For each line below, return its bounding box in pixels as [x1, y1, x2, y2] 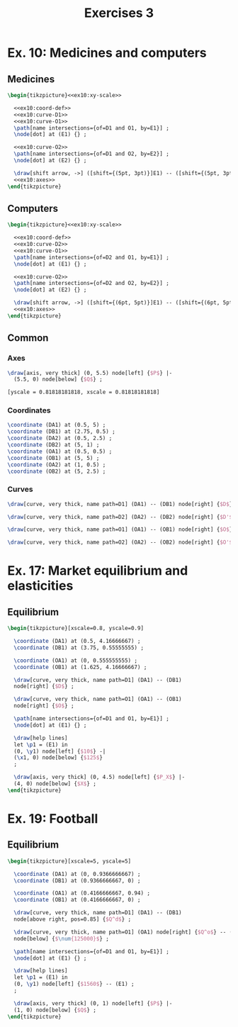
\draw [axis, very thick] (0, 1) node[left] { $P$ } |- [13, 999, 173, 1007]
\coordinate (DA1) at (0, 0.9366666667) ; [13, 870, 141, 877]
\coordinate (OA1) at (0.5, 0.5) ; [7, 448, 113, 455]
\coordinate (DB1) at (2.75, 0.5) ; [7, 428, 115, 435]
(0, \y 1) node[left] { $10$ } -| [13, 748, 106, 755]
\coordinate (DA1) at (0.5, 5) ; [7, 422, 106, 429]
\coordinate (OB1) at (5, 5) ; [7, 454, 100, 461]
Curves [7, 484, 33, 494]
